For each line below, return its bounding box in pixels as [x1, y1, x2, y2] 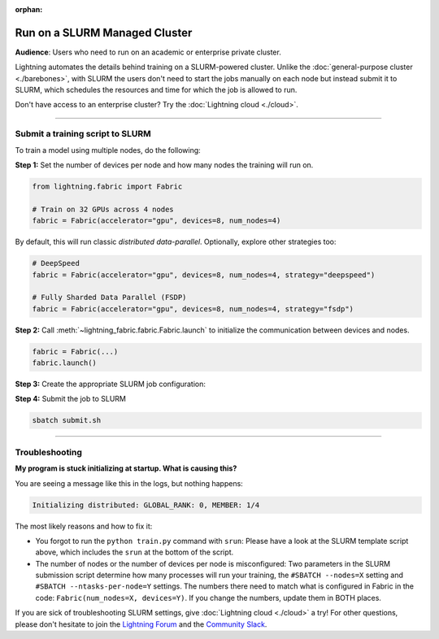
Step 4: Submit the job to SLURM [15, 394, 126, 404]
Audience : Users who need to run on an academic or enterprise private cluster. [15, 47, 282, 57]
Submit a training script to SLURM [15, 128, 151, 140]
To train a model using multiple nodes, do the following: [15, 145, 201, 154]
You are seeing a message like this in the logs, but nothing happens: [15, 478, 243, 488]
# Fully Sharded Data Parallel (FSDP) [32, 293, 187, 302]
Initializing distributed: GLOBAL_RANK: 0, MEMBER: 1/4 [32, 500, 260, 510]
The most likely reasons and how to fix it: [15, 521, 153, 531]
